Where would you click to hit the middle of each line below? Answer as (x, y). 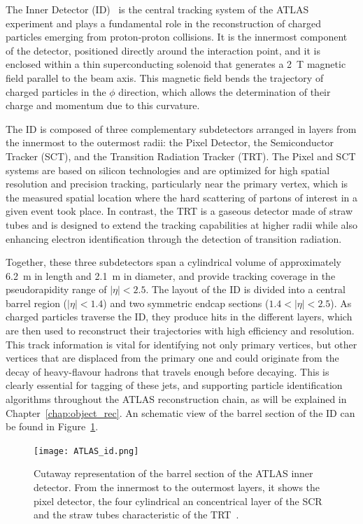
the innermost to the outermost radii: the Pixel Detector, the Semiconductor (170, 142)
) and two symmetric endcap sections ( (186, 303)
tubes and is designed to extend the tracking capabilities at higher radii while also (181, 224)
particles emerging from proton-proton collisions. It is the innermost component (177, 37)
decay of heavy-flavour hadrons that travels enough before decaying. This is (168, 371)
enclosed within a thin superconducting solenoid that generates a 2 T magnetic (176, 64)
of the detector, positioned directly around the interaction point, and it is (163, 50)
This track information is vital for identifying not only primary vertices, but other (181, 344)
